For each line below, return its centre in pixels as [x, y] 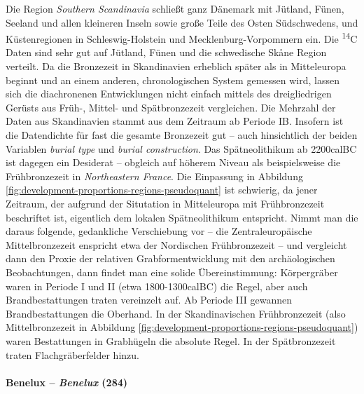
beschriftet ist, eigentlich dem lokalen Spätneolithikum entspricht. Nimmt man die [182, 217]
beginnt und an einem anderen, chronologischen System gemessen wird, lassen [173, 80]
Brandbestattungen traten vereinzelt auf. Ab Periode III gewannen [149, 300]
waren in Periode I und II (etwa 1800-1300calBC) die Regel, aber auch [157, 286]
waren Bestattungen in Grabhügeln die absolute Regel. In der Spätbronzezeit [171, 340]
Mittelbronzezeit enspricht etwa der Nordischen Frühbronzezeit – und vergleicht [176, 244]
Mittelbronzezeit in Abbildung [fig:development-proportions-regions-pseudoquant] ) [182, 327]
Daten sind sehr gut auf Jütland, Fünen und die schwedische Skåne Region [166, 52]
